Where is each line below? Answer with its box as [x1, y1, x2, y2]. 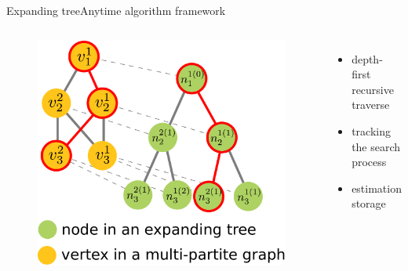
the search [352, 138, 401, 154]
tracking [352, 122, 391, 139]
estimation [352, 179, 402, 196]
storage [352, 195, 386, 211]
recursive [352, 81, 394, 97]
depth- [352, 50, 383, 67]
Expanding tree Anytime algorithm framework [6, 2, 226, 18]
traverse [352, 96, 390, 113]
